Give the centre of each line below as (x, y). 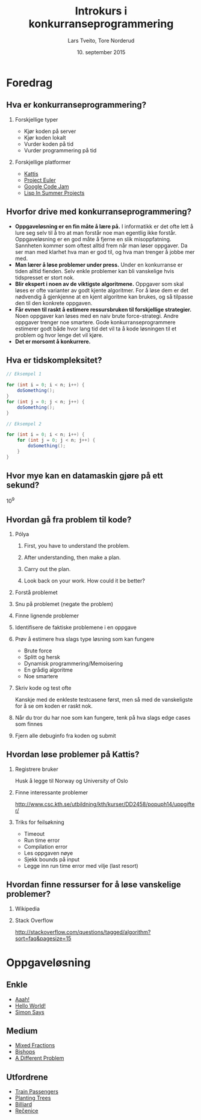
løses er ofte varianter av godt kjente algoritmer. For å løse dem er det (102, 290)
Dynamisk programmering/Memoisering (73, 664)
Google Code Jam (46, 186)
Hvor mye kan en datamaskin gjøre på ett (85, 476)
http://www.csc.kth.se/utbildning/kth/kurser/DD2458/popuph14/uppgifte (105, 804)
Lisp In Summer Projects (54, 193)
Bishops (25, 1052)
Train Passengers (37, 1092)
